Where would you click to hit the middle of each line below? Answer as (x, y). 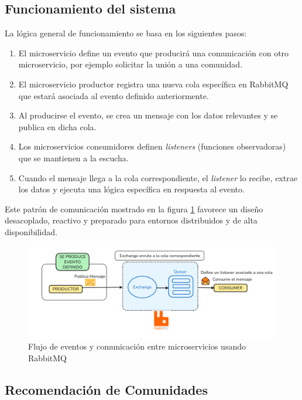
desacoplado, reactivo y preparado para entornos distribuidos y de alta (131, 220)
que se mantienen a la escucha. (73, 157)
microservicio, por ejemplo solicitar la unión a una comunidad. (131, 64)
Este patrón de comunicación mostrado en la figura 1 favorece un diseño (134, 209)
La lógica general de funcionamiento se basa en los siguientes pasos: (126, 33)
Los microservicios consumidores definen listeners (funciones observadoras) (152, 146)
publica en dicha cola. (57, 126)
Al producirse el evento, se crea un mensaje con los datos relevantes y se (148, 115)
